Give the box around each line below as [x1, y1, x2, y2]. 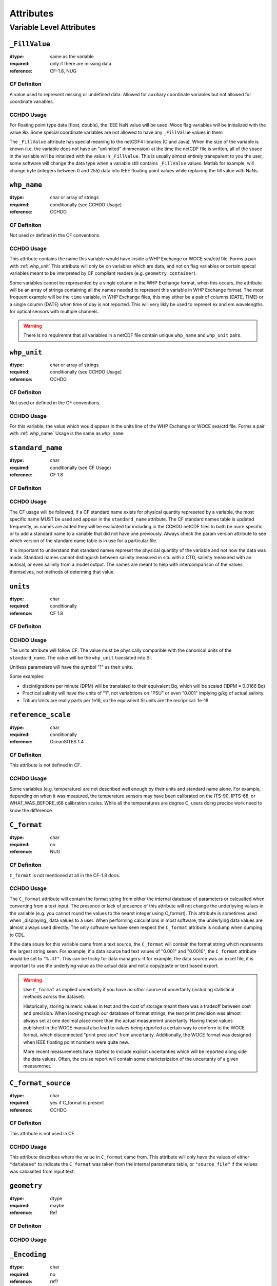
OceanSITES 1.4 [50, 739, 84, 745]
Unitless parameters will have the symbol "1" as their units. [9, 664, 133, 670]
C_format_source [9, 1079, 71, 1087]
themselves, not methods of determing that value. [9, 568, 115, 575]
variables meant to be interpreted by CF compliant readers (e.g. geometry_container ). [9, 270, 197, 276]
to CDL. [9, 932, 26, 938]
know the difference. [9, 807, 53, 813]
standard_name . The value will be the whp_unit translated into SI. [9, 654, 152, 660]
